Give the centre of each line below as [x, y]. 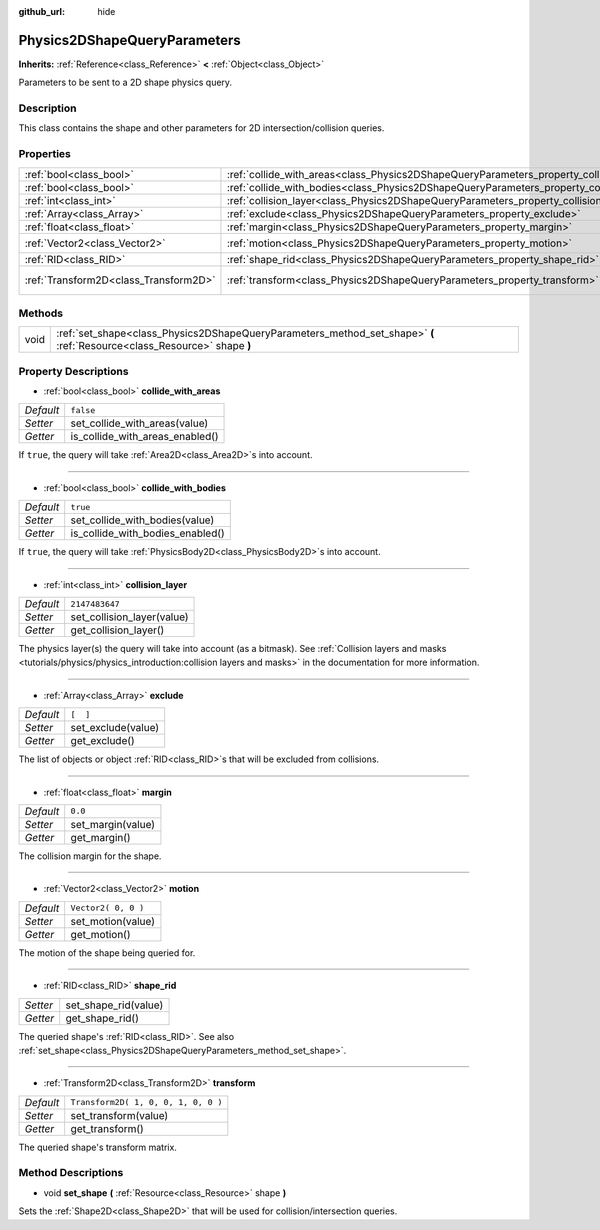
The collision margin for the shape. [90, 856]
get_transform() [107, 1128]
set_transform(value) [119, 1115]
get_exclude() [102, 741]
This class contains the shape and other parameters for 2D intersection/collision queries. [201, 128]
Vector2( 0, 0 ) [107, 908]
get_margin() [100, 837]
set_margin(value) [112, 824]
